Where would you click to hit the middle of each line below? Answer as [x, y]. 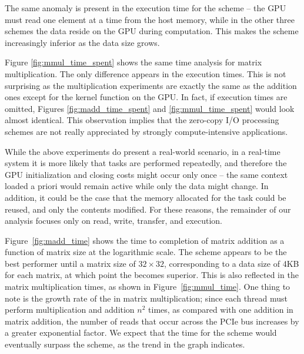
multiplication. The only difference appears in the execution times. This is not [146, 73]
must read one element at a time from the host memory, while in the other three [150, 19]
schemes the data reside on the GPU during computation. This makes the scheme [152, 31]
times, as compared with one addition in [221, 310]
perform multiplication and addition [70, 310]
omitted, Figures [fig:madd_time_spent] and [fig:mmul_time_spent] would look [150, 108]
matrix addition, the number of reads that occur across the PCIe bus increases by [152, 321]
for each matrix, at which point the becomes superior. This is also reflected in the [152, 275]
